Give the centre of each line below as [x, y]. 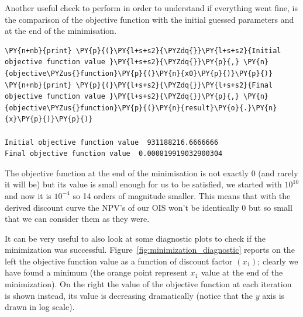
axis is [273, 295]
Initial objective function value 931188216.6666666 [112, 142]
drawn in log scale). [40, 307]
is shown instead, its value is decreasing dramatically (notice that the [129, 295]
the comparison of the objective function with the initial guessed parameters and [149, 19]
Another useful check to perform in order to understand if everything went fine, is [151, 8]
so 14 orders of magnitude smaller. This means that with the [182, 195]
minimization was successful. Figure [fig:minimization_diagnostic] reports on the [150, 250]
